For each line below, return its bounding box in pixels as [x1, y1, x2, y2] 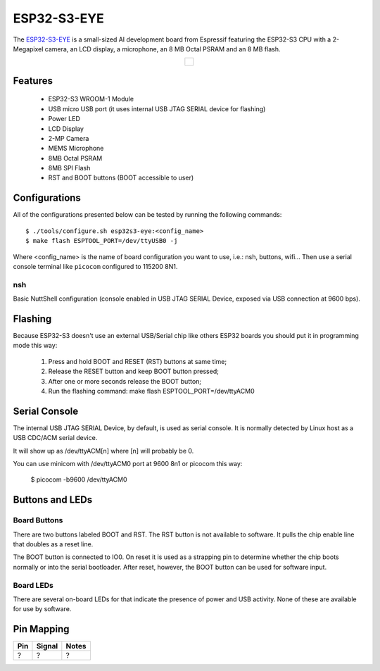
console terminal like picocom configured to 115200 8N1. [13, 262, 178, 270]
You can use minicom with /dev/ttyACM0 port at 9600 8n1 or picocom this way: [13, 460, 243, 468]
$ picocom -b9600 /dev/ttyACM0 [30, 475, 127, 484]
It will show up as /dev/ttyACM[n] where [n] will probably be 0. [13, 446, 194, 455]
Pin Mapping [13, 623, 70, 635]
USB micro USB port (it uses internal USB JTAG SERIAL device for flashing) [48, 104, 266, 113]
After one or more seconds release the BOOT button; [48, 377, 202, 385]
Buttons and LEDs [13, 494, 93, 506]
